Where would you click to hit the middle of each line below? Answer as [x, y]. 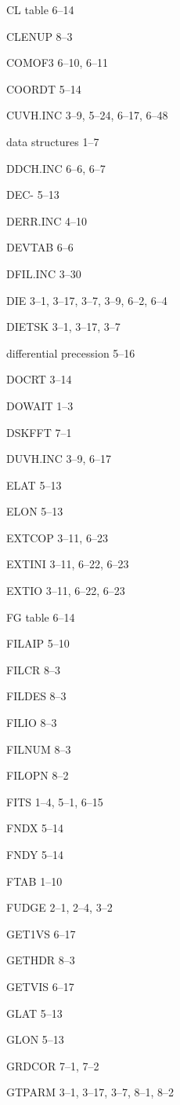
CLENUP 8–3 [40, 36]
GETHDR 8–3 [41, 960]
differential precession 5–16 [71, 352]
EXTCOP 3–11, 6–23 [57, 537]
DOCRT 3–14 [39, 379]
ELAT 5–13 [34, 485]
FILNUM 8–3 [39, 749]
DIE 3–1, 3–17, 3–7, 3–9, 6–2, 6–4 [87, 300]
